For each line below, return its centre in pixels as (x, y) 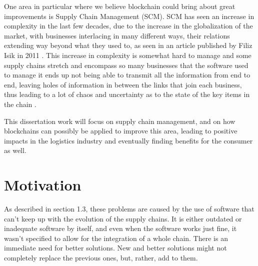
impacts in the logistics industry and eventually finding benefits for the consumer (128, 140)
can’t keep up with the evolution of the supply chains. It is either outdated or (123, 218)
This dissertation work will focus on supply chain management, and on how (120, 121)
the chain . (20, 104)
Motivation (43, 185)
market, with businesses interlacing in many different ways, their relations (117, 35)
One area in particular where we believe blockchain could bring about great (120, 6)
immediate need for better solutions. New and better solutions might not (115, 248)
